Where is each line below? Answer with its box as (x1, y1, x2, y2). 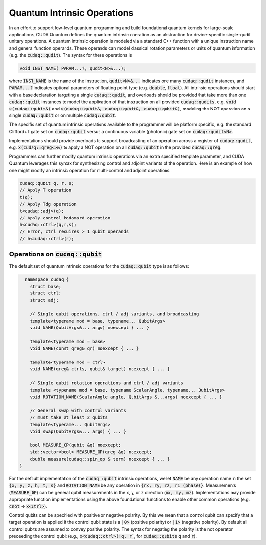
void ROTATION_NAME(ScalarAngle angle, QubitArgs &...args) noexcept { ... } (30, 394, 223, 400)
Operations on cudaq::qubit (9, 250, 102, 258)
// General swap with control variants (30, 407, 127, 413)
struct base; (30, 284, 62, 289)
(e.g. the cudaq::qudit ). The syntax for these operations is (9, 52, 132, 58)
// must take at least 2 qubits (30, 415, 108, 420)
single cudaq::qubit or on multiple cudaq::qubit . (9, 112, 117, 118)
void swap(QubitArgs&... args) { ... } (30, 428, 127, 434)
